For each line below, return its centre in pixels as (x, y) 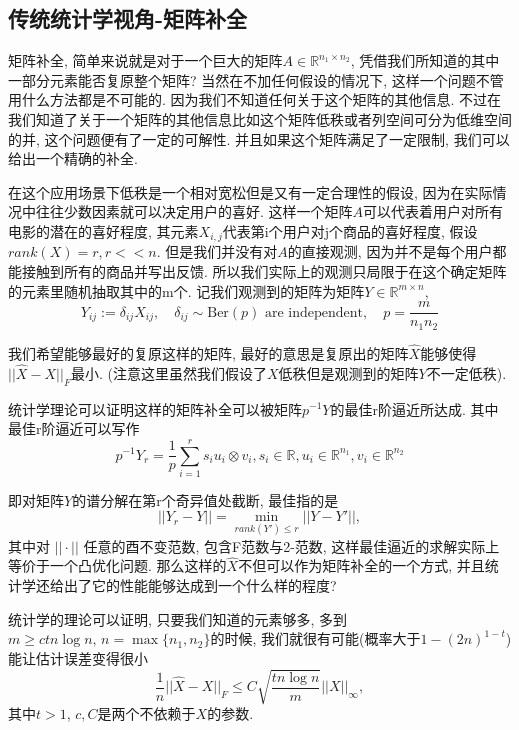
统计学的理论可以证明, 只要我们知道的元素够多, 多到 (178, 618)
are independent (314, 312)
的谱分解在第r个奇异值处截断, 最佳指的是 (205, 499)
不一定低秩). (466, 372)
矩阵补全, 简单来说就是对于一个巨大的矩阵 (145, 60)
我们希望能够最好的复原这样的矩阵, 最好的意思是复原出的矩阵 (208, 352)
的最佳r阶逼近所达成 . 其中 (414, 408)
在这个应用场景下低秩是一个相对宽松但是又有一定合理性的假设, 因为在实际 (250, 191)
